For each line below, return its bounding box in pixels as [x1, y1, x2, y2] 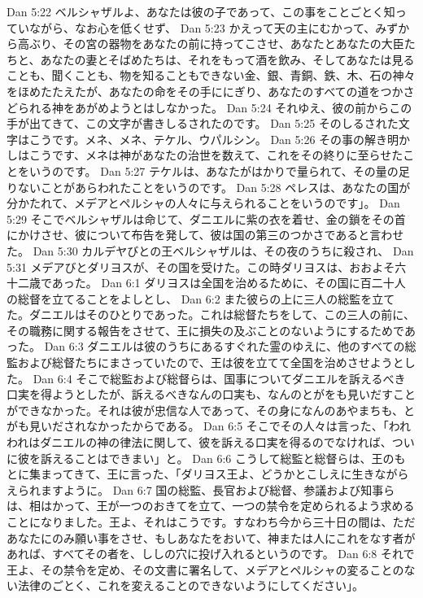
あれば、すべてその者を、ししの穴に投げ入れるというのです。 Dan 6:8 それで [7, 545, 415, 562]
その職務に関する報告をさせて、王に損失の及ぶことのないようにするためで [7, 321, 404, 338]
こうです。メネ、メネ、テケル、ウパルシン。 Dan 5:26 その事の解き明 [28, 130, 399, 147]
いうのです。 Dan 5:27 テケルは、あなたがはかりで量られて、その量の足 [28, 162, 410, 179]
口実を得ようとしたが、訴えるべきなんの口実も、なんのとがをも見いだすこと [7, 386, 416, 403]
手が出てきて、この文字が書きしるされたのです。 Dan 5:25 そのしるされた [7, 115, 399, 132]
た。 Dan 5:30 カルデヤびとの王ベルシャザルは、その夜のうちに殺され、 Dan [7, 242, 414, 259]
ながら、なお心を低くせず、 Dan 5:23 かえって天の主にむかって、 [28, 19, 376, 36]
